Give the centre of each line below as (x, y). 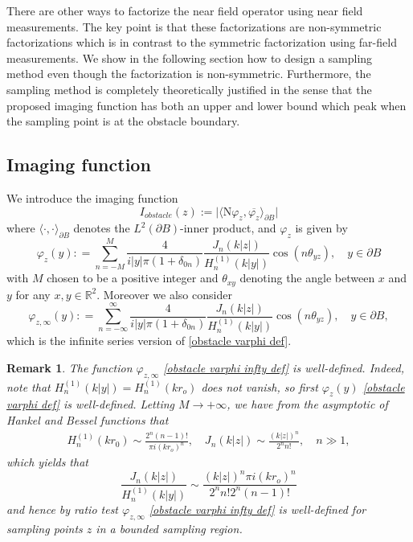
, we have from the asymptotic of (307, 404)
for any (33, 294)
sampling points (45, 528)
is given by (321, 228)
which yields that (47, 462)
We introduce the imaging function (92, 197)
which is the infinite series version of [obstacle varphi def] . (149, 341)
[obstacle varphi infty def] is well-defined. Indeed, (284, 367)
